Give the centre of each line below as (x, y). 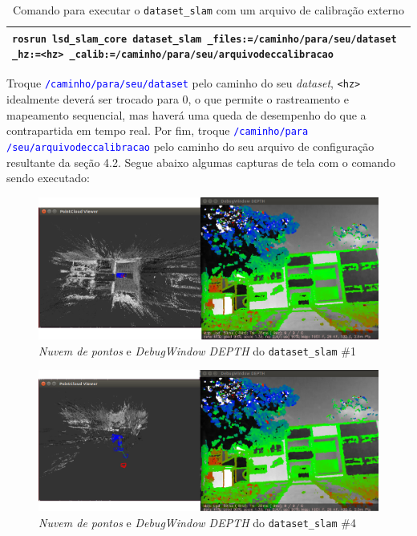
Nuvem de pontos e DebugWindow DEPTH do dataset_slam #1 (197, 350)
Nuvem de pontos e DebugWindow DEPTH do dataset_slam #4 (197, 522)
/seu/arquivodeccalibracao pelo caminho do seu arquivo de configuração (190, 146)
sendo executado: (48, 178)
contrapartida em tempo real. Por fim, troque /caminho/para (158, 130)
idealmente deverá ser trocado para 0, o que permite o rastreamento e (178, 99)
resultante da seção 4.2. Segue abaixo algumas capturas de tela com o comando (201, 162)
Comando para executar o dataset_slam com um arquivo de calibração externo (208, 10)
